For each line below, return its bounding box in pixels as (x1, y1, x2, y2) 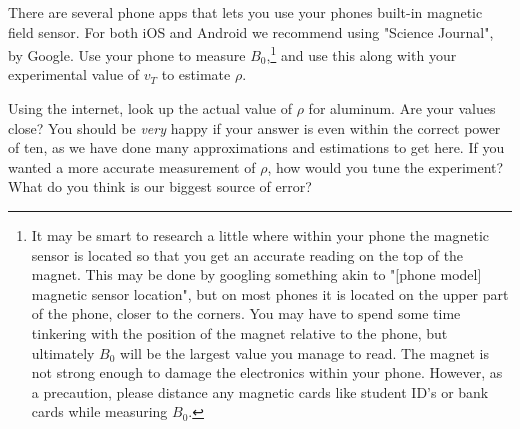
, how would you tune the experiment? (267, 156, 504, 177)
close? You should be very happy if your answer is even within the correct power (8, 117, 501, 138)
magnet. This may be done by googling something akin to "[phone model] (31, 264, 482, 285)
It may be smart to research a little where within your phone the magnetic (31, 225, 490, 245)
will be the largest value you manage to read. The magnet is (120, 342, 489, 363)
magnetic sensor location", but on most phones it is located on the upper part (31, 283, 509, 304)
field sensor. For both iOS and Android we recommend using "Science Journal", (8, 21, 494, 42)
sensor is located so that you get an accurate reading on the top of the (31, 244, 464, 265)
